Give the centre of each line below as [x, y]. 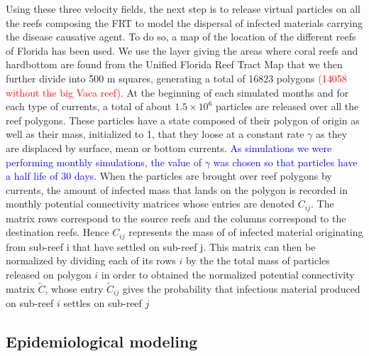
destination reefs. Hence [57, 232]
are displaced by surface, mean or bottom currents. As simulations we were [169, 147]
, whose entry [74, 288]
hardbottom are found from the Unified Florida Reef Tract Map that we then [174, 64]
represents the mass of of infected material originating [246, 232]
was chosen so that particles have [285, 162]
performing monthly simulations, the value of [104, 162]
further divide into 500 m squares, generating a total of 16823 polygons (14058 [176, 78]
